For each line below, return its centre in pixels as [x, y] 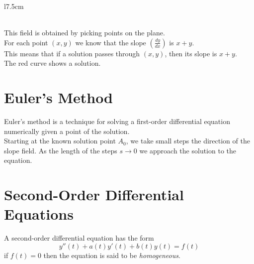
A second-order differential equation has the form [79, 238]
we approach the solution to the [188, 150]
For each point [26, 42]
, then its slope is [191, 53]
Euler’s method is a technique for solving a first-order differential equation [117, 121]
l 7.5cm [14, 6]
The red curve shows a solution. [52, 63]
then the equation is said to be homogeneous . [112, 255]
